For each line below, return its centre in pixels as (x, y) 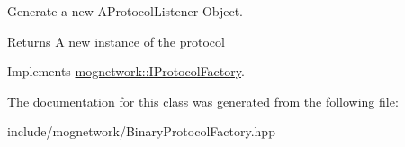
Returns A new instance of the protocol (116, 41)
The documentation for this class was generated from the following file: (203, 101)
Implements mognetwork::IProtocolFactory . (126, 71)
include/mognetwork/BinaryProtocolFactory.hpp (141, 131)
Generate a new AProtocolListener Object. (126, 11)
